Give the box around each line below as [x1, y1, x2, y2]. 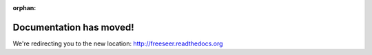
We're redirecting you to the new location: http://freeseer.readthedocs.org [12, 39, 223, 48]
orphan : [12, 4, 37, 12]
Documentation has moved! [12, 21, 134, 33]
